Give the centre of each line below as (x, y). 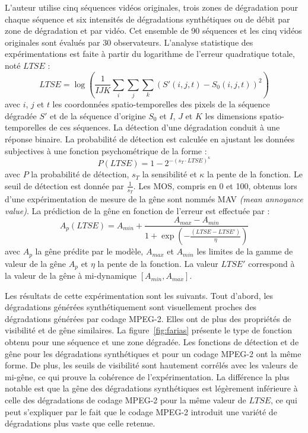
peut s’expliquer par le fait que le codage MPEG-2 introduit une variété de (141, 411)
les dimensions (231, 115)
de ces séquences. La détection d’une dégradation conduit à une (164, 127)
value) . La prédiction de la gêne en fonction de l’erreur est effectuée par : (137, 210)
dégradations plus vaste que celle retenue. (80, 423)
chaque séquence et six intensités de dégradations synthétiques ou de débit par (147, 19)
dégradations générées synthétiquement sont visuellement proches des (131, 307)
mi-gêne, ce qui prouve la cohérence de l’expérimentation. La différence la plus (147, 376)
